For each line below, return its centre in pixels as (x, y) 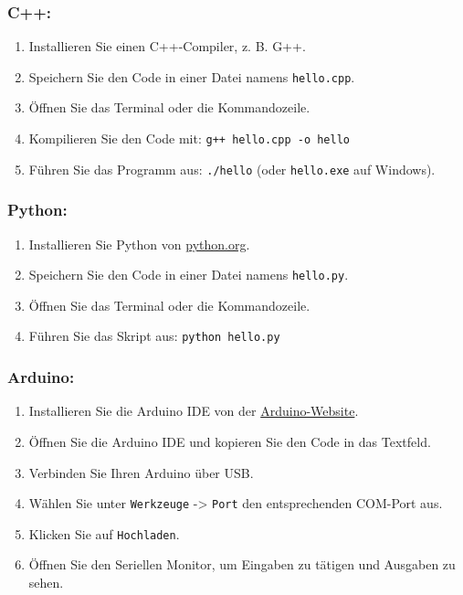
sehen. (46, 582)
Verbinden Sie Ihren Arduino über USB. (141, 472)
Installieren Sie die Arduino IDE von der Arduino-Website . (194, 411)
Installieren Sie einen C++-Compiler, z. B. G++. (167, 46)
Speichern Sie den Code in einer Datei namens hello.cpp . (192, 76)
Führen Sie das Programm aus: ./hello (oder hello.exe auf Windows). (232, 169)
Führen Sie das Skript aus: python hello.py (154, 336)
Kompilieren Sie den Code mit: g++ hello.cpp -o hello (189, 138)
